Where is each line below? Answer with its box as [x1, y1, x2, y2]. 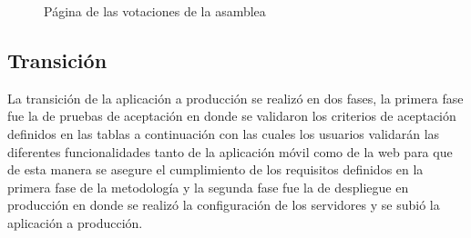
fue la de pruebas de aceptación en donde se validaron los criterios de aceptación [7, 106, 456, 125]
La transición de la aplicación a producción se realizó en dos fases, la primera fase [7, 88, 464, 107]
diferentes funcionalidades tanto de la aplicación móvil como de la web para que [7, 142, 453, 161]
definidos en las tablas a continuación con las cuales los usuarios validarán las [7, 124, 440, 143]
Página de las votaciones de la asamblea [44, 2, 266, 20]
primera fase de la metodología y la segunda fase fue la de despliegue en [7, 177, 409, 196]
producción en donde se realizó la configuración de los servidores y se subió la [7, 195, 440, 214]
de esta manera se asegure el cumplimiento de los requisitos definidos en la [7, 160, 424, 179]
